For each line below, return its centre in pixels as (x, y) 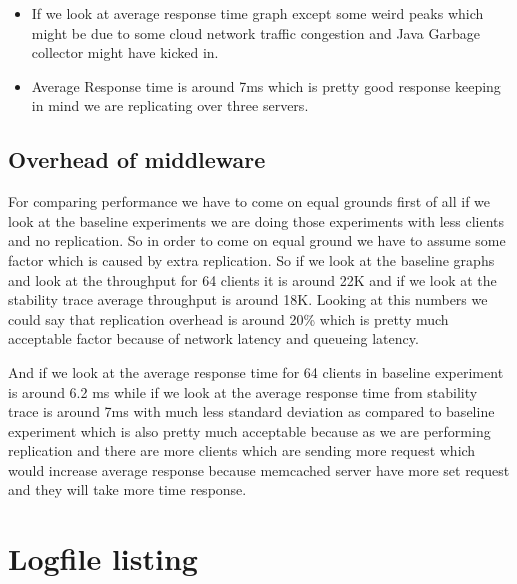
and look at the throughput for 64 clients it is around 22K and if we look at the (252, 279)
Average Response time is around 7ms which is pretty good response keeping (266, 85)
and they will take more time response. (127, 489)
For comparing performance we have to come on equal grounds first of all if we (249, 201)
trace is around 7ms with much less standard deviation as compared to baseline (251, 411)
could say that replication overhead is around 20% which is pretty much (228, 318)
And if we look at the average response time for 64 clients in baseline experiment (256, 371)
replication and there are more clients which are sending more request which (242, 450)
